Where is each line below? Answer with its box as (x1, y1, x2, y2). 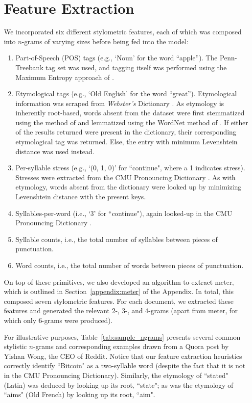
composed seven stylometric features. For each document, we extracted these (4, 296, 234, 306)
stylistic (4, 341, 27, 351)
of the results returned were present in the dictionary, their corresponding (15, 127, 236, 137)
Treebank (15, 62, 44, 72)
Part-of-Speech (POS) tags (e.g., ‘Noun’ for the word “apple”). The (15, 53, 218, 63)
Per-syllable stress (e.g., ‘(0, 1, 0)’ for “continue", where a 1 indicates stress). (15, 162, 245, 173)
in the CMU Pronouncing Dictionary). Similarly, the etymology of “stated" (4, 370, 229, 380)
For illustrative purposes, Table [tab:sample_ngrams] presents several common (4, 331, 241, 342)
